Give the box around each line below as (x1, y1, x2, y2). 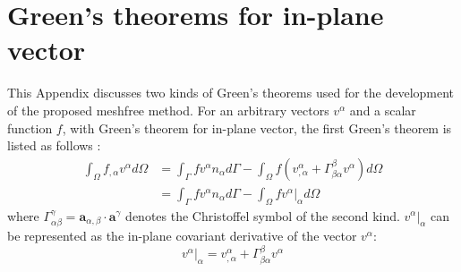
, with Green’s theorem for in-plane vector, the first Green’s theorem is (62, 118, 452, 137)
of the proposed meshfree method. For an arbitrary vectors (7, 100, 329, 119)
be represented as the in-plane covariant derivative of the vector (7, 225, 357, 244)
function (7, 118, 53, 137)
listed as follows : (7, 136, 101, 155)
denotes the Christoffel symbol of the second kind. (125, 206, 400, 225)
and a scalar (349, 100, 416, 119)
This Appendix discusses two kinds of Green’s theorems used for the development (7, 83, 455, 102)
